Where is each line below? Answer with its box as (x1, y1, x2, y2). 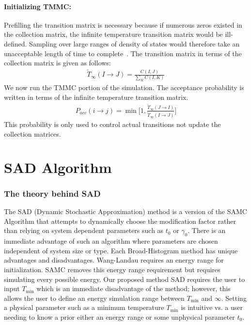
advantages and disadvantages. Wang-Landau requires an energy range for (4, 255, 224, 265)
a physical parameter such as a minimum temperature (4, 302, 164, 312)
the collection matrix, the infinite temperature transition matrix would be (4, 29, 223, 39)
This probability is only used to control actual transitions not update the (4, 119, 221, 129)
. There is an (188, 225, 226, 235)
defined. (4, 38, 27, 48)
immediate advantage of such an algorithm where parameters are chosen (4, 236, 218, 246)
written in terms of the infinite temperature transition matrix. (4, 92, 188, 102)
